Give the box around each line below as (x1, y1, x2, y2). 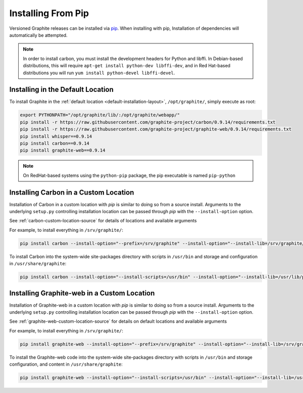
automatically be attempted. (9, 32, 68, 38)
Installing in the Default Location (9, 85, 114, 94)
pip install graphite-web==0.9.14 (20, 148, 106, 154)
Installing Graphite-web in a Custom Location (9, 288, 155, 298)
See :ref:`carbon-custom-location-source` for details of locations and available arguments (9, 218, 197, 224)
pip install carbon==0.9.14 (20, 140, 89, 146)
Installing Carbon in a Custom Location (9, 188, 134, 197)
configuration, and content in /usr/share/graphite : (9, 361, 123, 367)
